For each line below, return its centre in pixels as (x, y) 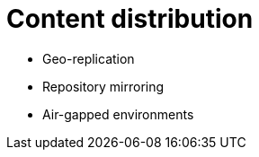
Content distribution (130, 19)
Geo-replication (89, 58)
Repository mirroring (103, 86)
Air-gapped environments (118, 114)
